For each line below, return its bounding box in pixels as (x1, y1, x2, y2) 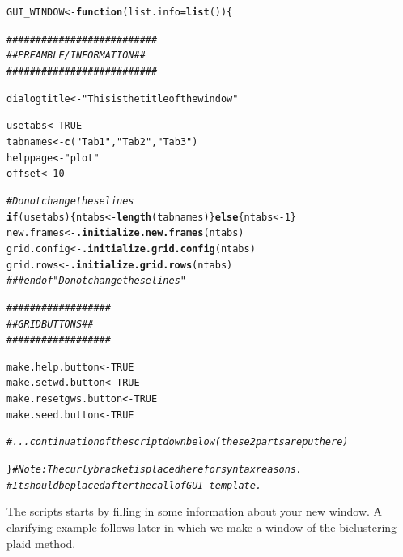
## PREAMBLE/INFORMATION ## (6, 49, 146, 62)
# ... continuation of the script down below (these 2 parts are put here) (6, 436, 349, 448)
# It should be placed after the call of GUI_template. (6, 479, 262, 491)
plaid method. (6, 534, 76, 551)
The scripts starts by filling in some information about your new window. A (6, 503, 383, 520)
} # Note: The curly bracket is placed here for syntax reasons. (6, 464, 303, 476)
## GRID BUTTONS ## (6, 318, 94, 330)
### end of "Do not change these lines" (6, 275, 186, 287)
